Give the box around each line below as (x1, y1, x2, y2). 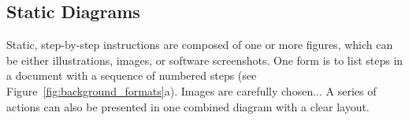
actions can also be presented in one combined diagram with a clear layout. (6, 98, 370, 114)
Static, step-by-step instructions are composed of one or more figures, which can (6, 36, 393, 53)
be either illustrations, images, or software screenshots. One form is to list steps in (6, 51, 403, 68)
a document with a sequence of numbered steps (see (6, 67, 257, 84)
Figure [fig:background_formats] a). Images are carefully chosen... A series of (6, 82, 377, 99)
